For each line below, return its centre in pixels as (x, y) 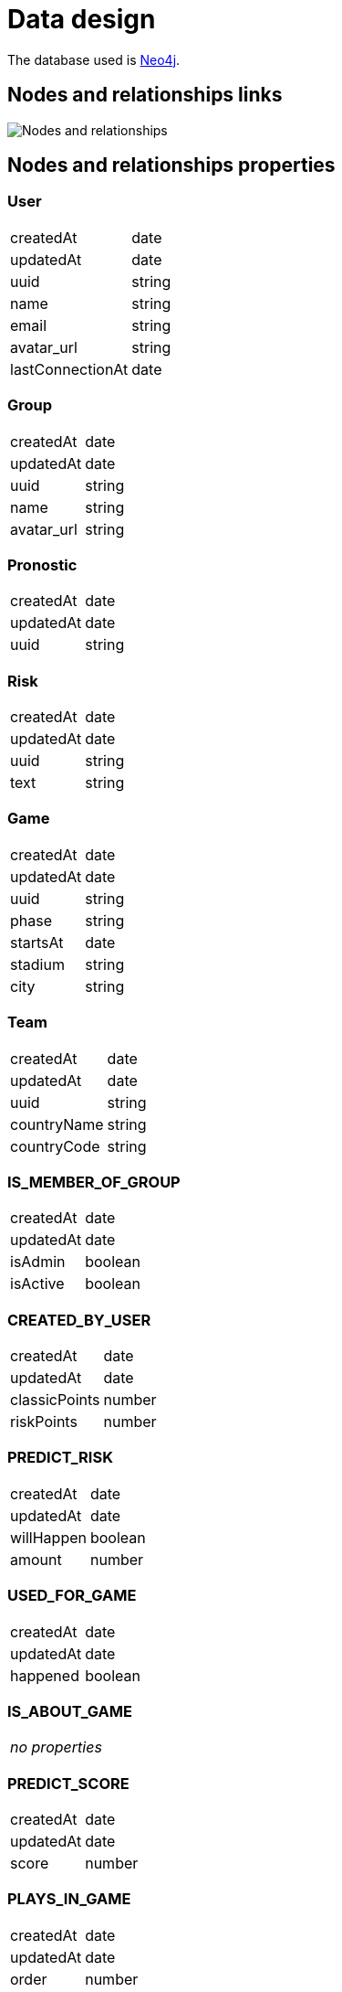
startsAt (37, 942)
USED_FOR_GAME (72, 1596)
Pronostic (42, 565)
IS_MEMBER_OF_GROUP (94, 1182)
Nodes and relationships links (145, 95)
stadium (37, 964)
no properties (56, 1747)
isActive (37, 1284)
